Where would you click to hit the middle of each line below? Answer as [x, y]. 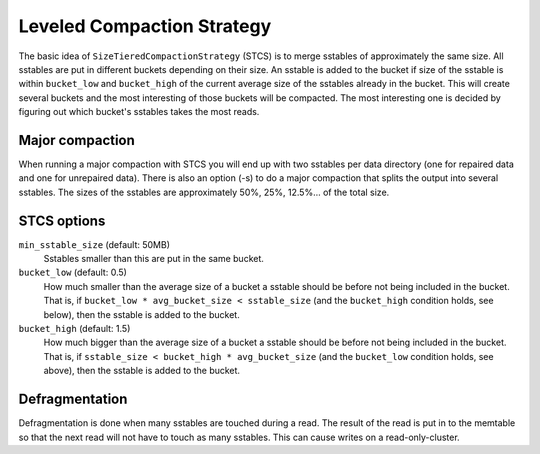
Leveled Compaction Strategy [145, 26]
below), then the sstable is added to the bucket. [141, 314]
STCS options [62, 220]
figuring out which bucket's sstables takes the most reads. [139, 112]
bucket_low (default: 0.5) [72, 272]
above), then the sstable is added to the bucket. [141, 371]
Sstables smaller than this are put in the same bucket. [154, 259]
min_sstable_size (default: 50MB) [94, 244]
